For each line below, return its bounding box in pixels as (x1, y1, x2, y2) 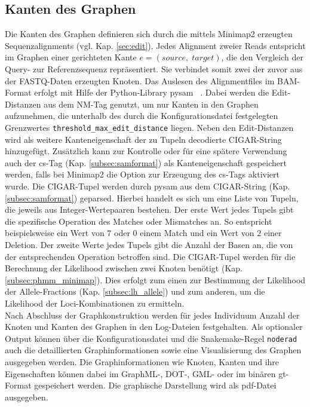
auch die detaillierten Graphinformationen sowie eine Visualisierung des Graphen (5, 344, 302, 356)
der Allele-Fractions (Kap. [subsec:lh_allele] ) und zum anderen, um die (5, 285, 265, 298)
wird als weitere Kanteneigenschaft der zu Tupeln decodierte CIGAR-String (5, 133, 282, 145)
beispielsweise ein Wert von (5, 227, 105, 239)
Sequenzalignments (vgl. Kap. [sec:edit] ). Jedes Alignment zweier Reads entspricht (5, 39, 306, 51)
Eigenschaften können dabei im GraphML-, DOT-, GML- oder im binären (5, 367, 276, 380)
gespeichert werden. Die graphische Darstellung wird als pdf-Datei (34, 379, 277, 391)
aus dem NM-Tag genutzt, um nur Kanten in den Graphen (44, 97, 259, 110)
